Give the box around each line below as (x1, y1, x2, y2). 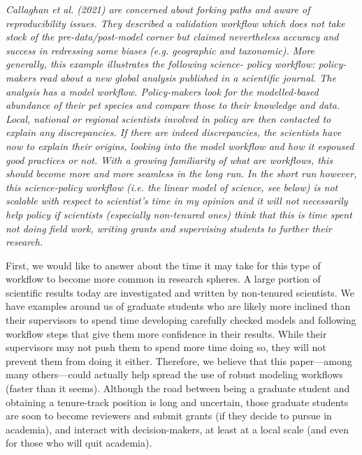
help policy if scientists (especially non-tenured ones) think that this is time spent (6, 207, 352, 221)
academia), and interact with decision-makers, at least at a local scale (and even (6, 422, 349, 436)
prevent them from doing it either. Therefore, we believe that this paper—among (6, 353, 352, 368)
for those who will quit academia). (6, 435, 152, 450)
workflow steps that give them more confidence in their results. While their (6, 326, 327, 341)
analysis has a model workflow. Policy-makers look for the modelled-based (6, 84, 319, 98)
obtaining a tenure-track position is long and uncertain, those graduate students (6, 394, 349, 409)
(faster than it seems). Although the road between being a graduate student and (6, 381, 350, 396)
